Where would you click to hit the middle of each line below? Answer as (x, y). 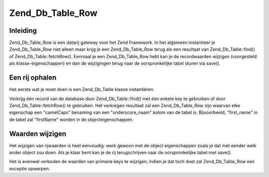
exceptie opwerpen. (30, 169)
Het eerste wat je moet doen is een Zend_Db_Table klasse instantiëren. (82, 89)
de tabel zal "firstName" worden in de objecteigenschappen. (71, 119)
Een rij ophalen (33, 78)
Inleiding (23, 31)
